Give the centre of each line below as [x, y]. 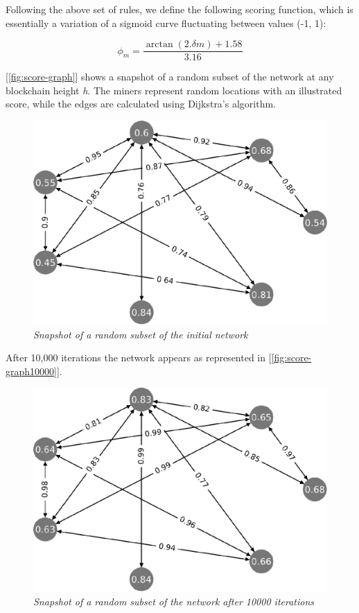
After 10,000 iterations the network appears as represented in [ [139, 357]
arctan [159, 45]
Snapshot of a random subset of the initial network [141, 334]
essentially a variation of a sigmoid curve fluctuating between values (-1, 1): [166, 23]
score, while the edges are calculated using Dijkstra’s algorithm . [141, 104]
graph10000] [31, 371]
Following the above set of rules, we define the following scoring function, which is [179, 9]
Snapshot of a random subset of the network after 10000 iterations [174, 601]
